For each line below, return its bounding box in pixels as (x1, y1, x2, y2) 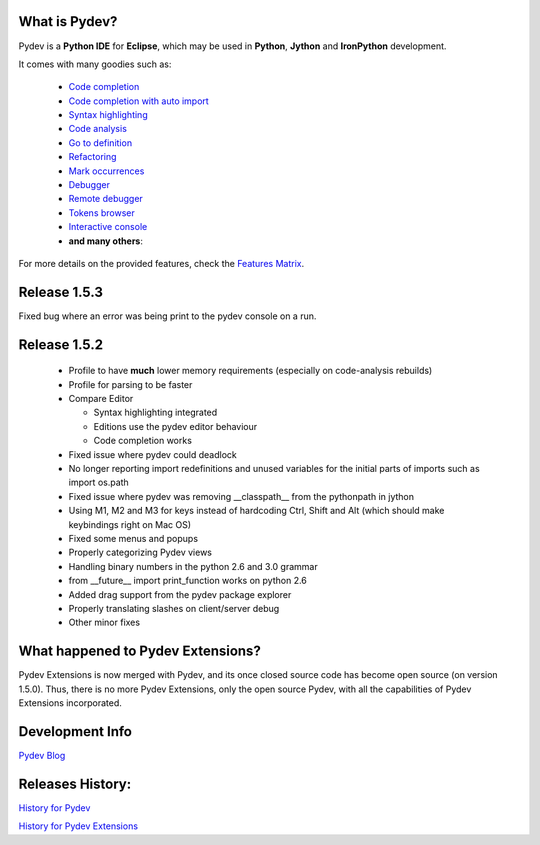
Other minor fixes (68, 616, 140, 629)
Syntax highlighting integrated (93, 406, 218, 419)
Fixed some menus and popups (68, 532, 199, 544)
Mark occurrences (68, 165, 145, 177)
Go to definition (68, 136, 133, 149)
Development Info (18, 723, 132, 740)
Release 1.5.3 (18, 283, 104, 300)
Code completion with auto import (68, 95, 209, 107)
